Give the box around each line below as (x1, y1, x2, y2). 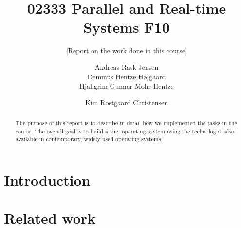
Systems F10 (83, 17, 170, 37)
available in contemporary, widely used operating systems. (15, 135, 163, 143)
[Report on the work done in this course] (66, 45, 187, 56)
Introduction (4, 170, 91, 190)
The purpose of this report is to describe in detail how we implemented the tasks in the (15, 119, 237, 127)
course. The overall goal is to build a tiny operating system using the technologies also (15, 127, 234, 135)
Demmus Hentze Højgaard (87, 71, 166, 81)
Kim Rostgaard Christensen (85, 97, 168, 107)
